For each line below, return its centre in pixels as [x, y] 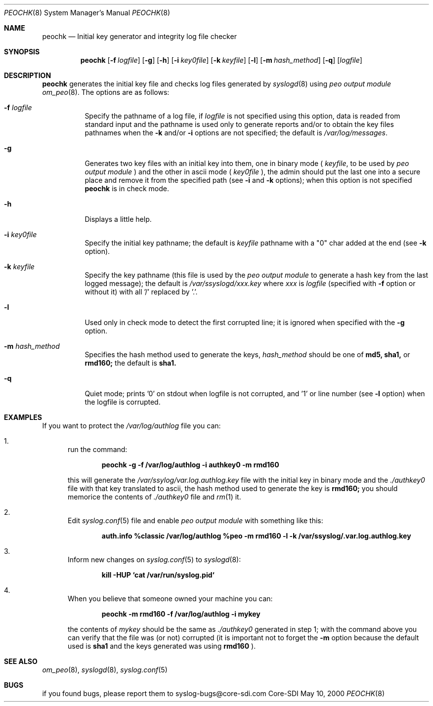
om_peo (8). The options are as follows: [106, 92]
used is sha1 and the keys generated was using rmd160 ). [162, 646]
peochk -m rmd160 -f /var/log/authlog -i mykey [181, 614]
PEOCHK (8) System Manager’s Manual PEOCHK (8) [87, 13]
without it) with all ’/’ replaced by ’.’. [141, 292]
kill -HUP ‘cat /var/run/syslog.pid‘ [158, 575]
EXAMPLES [23, 417]
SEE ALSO [21, 661]
